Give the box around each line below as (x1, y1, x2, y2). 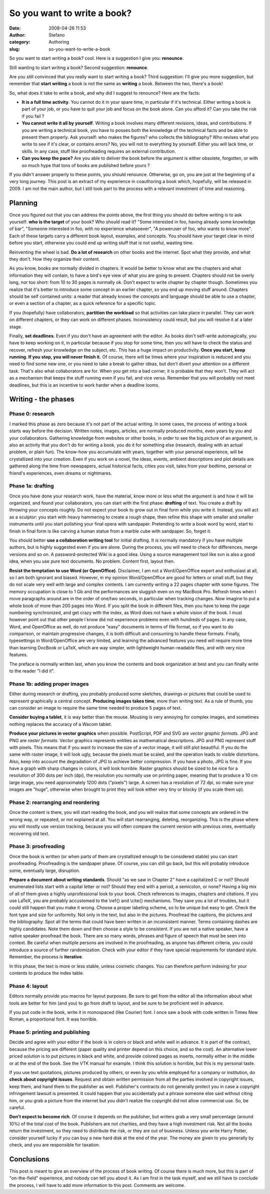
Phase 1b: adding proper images (9, 680, 89, 687)
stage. (9, 323, 22, 329)
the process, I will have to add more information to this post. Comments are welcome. (9, 1182, 185, 1188)
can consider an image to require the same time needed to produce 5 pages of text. (9, 705, 182, 711)
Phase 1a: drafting (9, 482, 54, 489)
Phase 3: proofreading (9, 843, 65, 850)
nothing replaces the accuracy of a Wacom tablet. (9, 721, 112, 727)
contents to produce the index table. (9, 970, 84, 976)
